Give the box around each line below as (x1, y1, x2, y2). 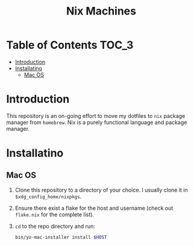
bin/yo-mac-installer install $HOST (14, 234, 107, 240)
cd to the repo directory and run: (14, 222, 95, 230)
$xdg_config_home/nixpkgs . (14, 192, 82, 200)
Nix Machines (66, 4, 137, 18)
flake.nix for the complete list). (14, 210, 95, 218)
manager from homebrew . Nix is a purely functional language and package (6, 118, 187, 126)
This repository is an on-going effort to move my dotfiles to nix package (6, 112, 186, 119)
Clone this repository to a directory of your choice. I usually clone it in (14, 186, 188, 193)
